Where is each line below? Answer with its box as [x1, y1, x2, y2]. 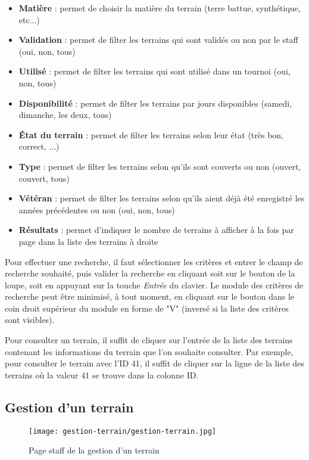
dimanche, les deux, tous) [18, 108, 112, 121]
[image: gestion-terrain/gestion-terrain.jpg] [29, 427, 216, 436]
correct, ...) [18, 140, 60, 153]
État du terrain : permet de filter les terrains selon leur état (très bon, [18, 128, 284, 141]
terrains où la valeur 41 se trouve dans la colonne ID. [5, 368, 199, 381]
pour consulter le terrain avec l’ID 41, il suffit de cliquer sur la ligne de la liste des [5, 357, 304, 369]
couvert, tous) [18, 172, 70, 184]
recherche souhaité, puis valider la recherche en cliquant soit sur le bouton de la [5, 267, 295, 279]
